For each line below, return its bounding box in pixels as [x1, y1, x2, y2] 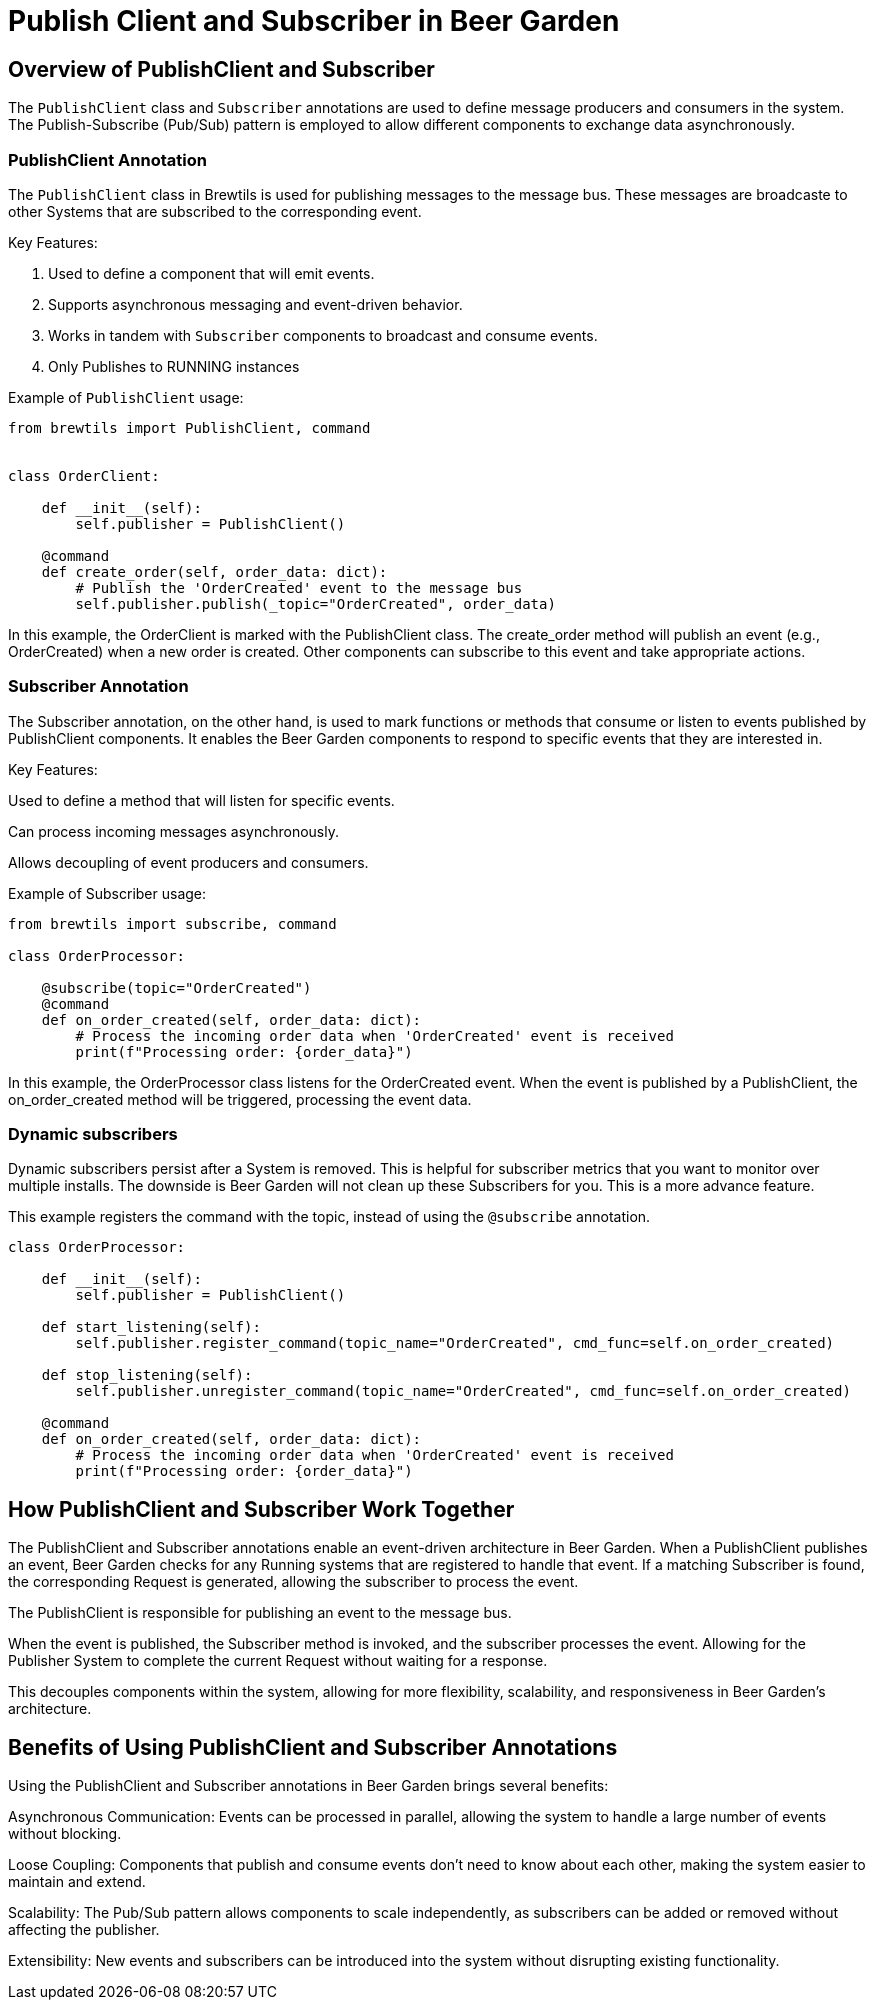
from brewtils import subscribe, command [8, 915, 337, 932]
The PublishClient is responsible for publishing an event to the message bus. [8, 1604, 512, 1622]
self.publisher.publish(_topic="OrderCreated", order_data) [75, 595, 556, 612]
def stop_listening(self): [41, 1367, 253, 1384]
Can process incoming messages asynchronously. [8, 822, 340, 840]
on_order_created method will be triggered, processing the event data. [8, 1090, 472, 1108]
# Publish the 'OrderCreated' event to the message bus [75, 579, 523, 596]
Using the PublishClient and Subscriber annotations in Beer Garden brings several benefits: [8, 1777, 609, 1795]
